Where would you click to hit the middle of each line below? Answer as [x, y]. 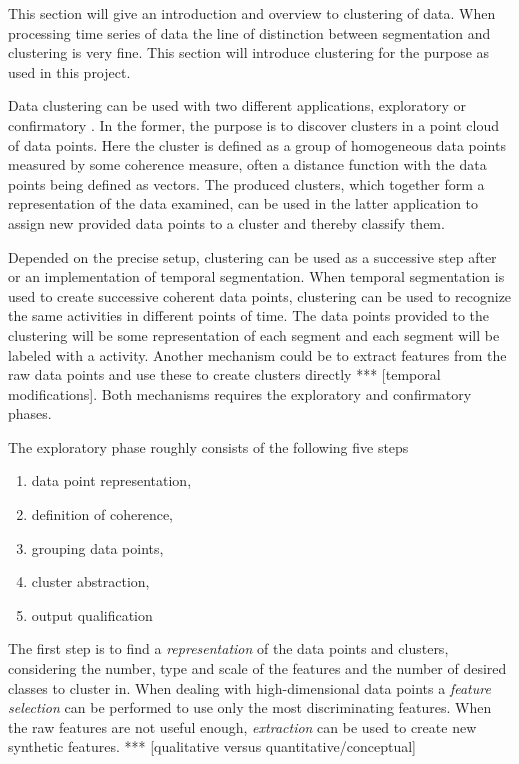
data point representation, [111, 480]
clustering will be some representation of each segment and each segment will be [254, 334]
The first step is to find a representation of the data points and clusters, [228, 648]
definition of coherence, [102, 514]
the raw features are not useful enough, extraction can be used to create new [242, 726]
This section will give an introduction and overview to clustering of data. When [252, 13]
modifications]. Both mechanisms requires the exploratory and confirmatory [240, 393]
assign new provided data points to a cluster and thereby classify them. [226, 222]
